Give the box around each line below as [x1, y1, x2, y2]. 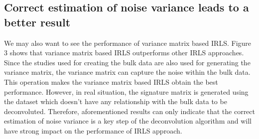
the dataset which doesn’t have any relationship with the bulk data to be [4, 96, 227, 107]
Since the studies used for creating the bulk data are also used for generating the [4, 57, 251, 67]
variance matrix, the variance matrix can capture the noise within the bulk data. [4, 67, 251, 77]
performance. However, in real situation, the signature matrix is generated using [4, 86, 249, 97]
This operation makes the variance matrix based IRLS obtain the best [4, 76, 218, 87]
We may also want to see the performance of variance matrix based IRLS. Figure [4, 37, 252, 48]
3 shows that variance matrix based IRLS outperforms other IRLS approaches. [4, 47, 244, 58]
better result [4, 14, 71, 29]
